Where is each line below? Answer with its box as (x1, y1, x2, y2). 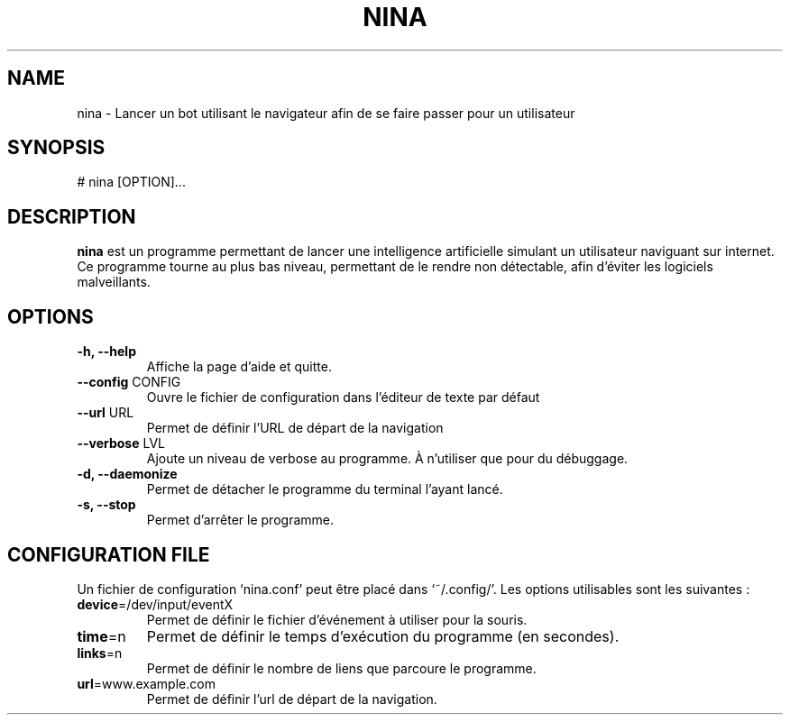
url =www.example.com (77, 675, 216, 691)
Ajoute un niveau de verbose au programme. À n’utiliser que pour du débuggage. (146, 451, 629, 467)
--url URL (77, 405, 134, 421)
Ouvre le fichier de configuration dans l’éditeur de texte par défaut (146, 389, 540, 406)
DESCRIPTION (7, 205, 136, 228)
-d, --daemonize (77, 466, 178, 482)
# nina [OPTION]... (77, 174, 186, 190)
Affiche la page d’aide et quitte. (146, 359, 332, 375)
